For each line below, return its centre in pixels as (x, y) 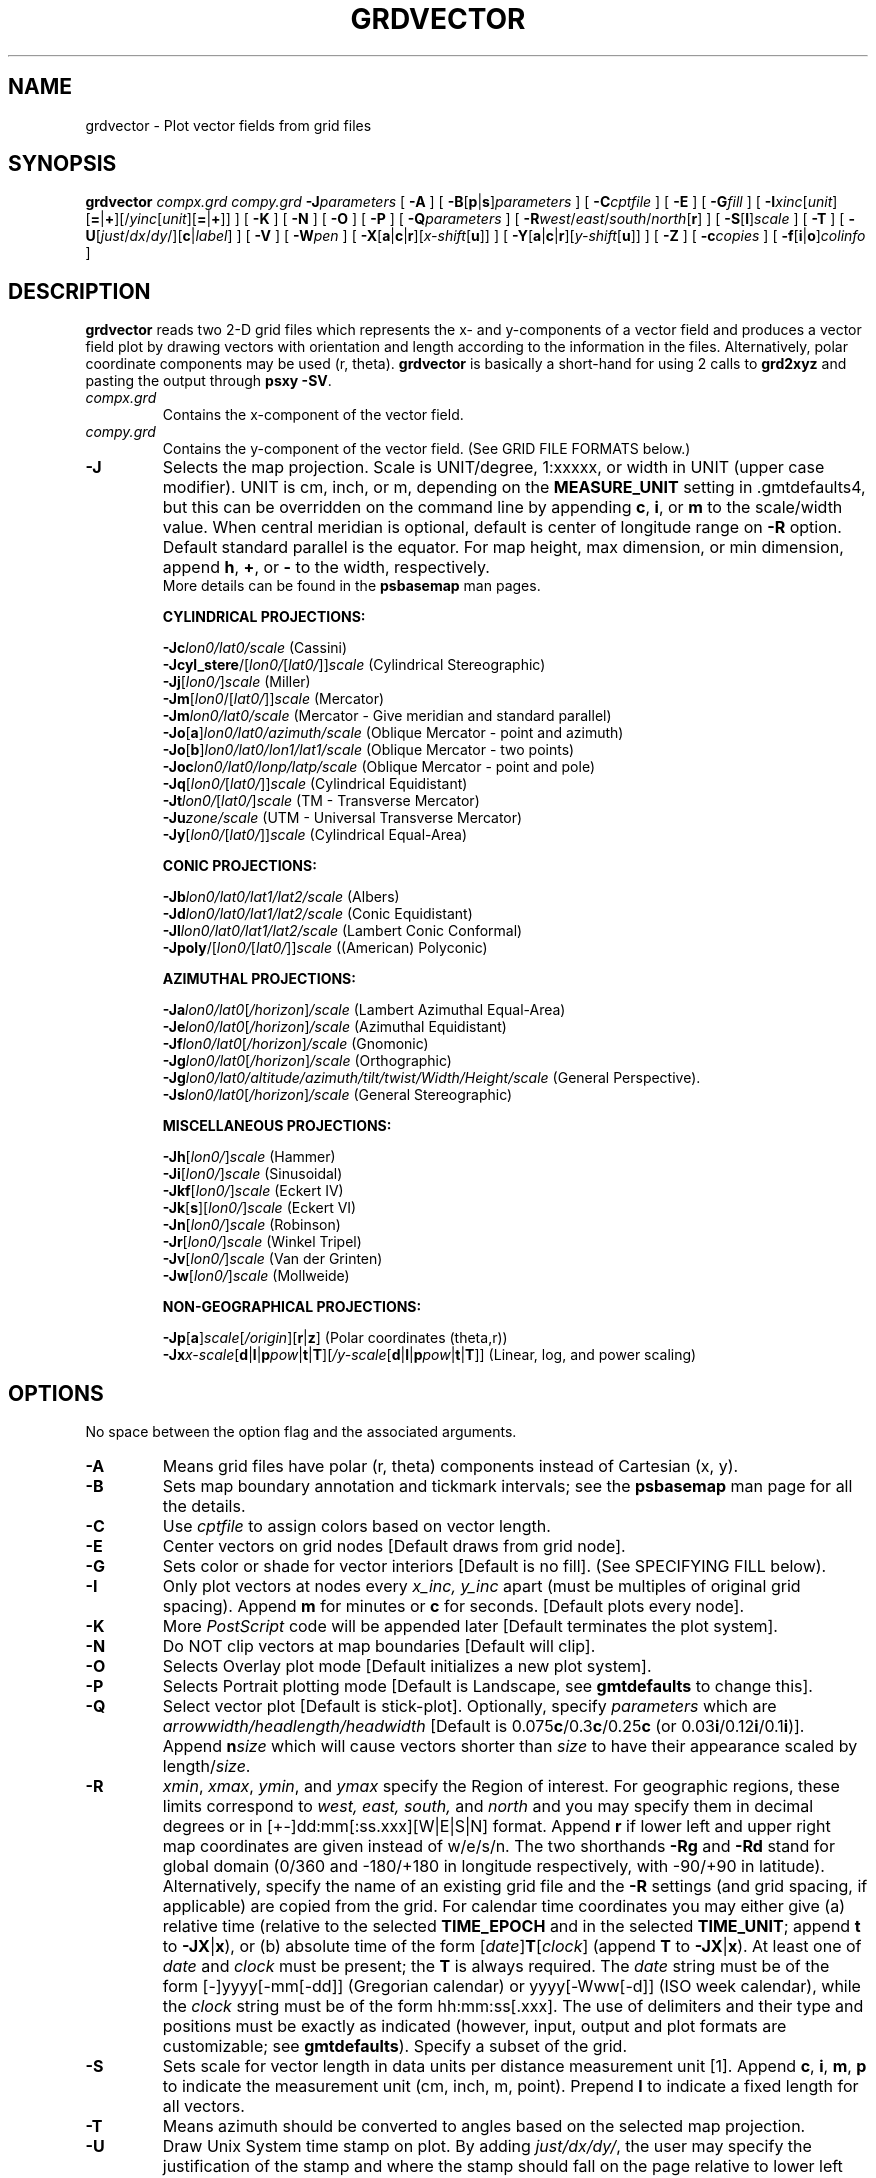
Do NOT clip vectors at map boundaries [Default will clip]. (379, 1646)
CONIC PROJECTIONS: (239, 866)
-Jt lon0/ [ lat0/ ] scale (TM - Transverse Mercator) (321, 801)
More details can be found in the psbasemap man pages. (351, 586)
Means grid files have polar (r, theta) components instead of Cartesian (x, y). (450, 1466)
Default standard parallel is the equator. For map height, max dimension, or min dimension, (503, 547)
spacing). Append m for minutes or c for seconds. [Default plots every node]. (453, 1606)
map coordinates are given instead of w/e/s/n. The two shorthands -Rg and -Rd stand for (498, 1846)
